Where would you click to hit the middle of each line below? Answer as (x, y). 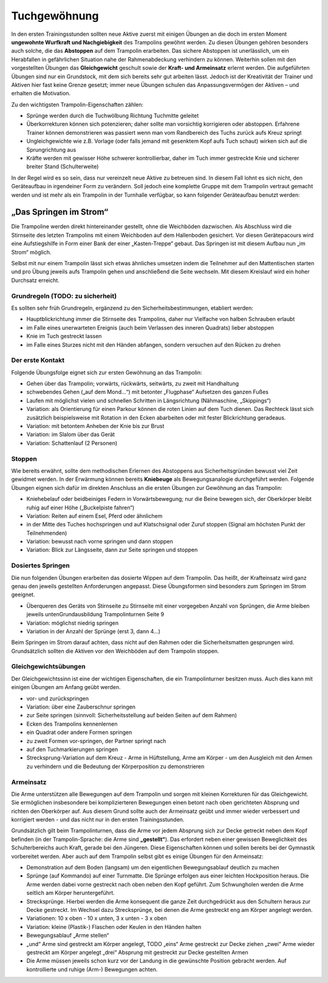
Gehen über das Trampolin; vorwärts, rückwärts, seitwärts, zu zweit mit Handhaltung (133, 384)
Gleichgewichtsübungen (48, 667)
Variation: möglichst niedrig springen (73, 623)
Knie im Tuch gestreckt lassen (64, 336)
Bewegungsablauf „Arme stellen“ (68, 936)
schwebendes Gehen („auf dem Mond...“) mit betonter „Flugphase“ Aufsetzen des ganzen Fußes (147, 392)
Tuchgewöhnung (55, 16)
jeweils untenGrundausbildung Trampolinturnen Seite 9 (95, 614)
